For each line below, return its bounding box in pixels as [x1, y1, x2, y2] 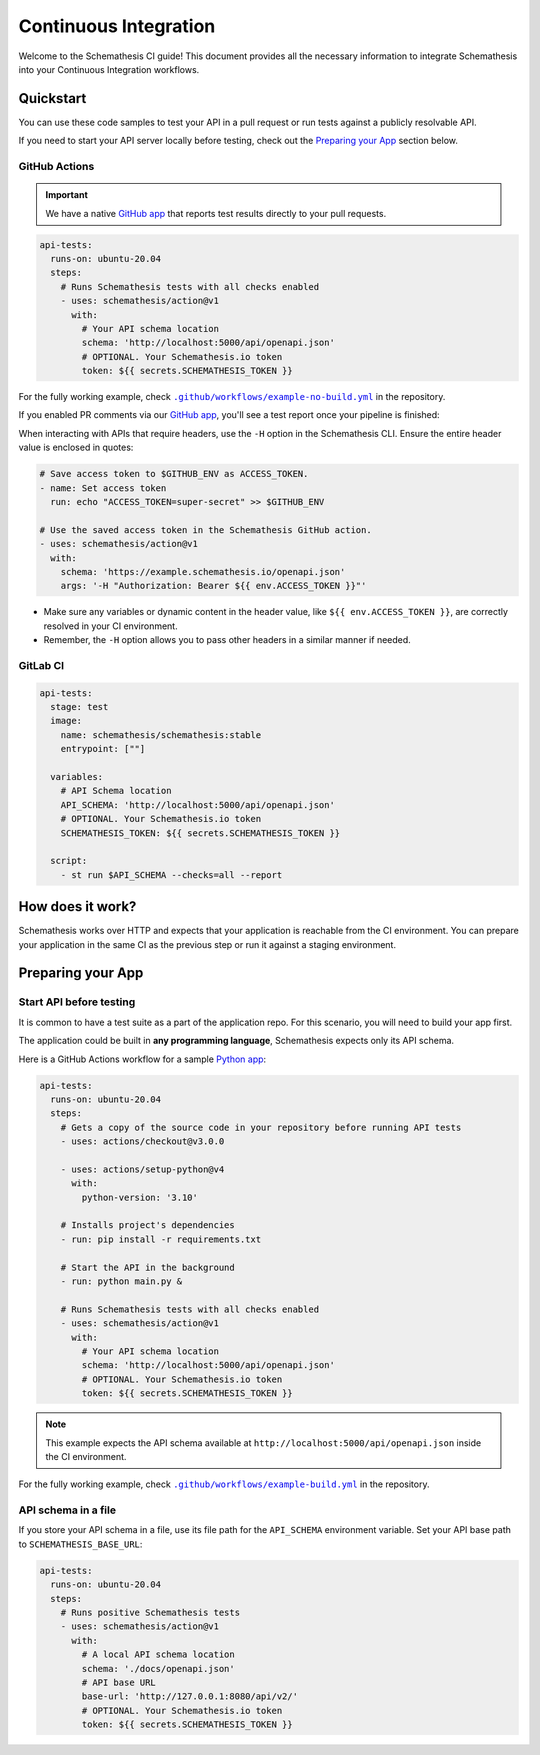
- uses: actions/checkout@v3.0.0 [60, 1136, 225, 1147]
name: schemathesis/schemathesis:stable [60, 729, 262, 740]
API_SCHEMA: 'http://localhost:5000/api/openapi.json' [60, 799, 335, 810]
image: [50, 715, 83, 727]
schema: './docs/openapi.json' [81, 1663, 235, 1674]
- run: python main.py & [60, 1276, 183, 1287]
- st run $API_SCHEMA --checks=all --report [60, 869, 283, 880]
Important [45, 189, 89, 201]
